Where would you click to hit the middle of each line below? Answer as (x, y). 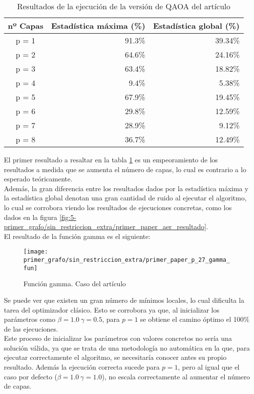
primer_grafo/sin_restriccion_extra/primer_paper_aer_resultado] (105, 227)
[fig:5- (68, 217)
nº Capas (26, 26)
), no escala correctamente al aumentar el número (176, 376)
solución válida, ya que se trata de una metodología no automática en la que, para (127, 347)
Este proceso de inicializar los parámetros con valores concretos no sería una (118, 338)
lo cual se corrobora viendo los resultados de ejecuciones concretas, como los (118, 207)
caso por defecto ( (31, 376)
